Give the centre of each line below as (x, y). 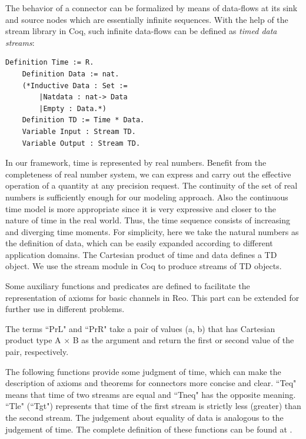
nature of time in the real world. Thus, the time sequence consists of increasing (148, 220)
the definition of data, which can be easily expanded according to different (139, 243)
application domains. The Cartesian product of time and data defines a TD (141, 254)
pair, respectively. (37, 352)
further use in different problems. (65, 309)
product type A (33, 340)
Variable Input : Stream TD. (79, 131)
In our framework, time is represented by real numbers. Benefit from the (136, 162)
